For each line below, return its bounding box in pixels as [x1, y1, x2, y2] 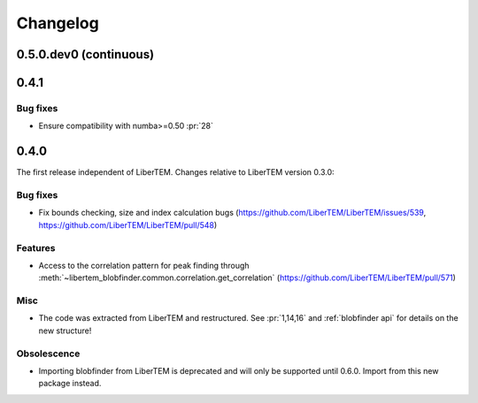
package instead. [38, 378, 102, 389]
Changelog [16, 13, 99, 33]
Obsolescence [16, 347, 81, 360]
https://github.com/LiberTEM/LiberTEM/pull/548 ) [38, 219, 218, 230]
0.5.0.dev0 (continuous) [16, 47, 155, 62]
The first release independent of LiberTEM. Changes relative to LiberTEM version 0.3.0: [16, 167, 335, 178]
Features [16, 241, 56, 254]
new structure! [38, 325, 92, 336]
